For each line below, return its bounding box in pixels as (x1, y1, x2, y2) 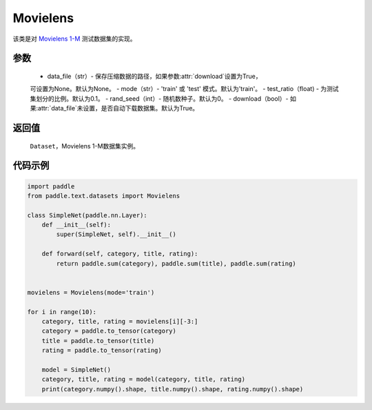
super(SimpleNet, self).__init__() (56, 231, 177, 238)
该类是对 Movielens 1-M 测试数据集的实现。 (12, 35, 136, 43)
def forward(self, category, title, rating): (41, 250, 198, 258)
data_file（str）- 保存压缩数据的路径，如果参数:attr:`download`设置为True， (47, 72, 262, 80)
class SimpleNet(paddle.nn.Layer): (27, 211, 147, 219)
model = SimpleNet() (41, 366, 112, 373)
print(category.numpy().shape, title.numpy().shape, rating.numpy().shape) (41, 385, 304, 393)
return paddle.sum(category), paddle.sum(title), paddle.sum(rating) (56, 260, 296, 267)
